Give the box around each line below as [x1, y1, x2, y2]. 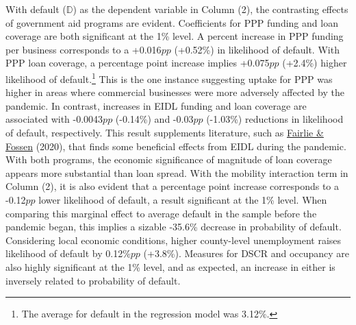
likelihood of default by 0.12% [5, 246, 131, 261]
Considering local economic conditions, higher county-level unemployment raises [5, 232, 342, 247]
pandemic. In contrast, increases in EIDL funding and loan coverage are [5, 98, 307, 112]
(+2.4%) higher [282, 56, 347, 70]
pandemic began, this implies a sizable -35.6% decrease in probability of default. [5, 219, 342, 234]
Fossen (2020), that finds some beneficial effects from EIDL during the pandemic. [5, 139, 346, 153]
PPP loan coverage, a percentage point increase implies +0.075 [5, 56, 270, 70]
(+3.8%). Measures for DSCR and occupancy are [143, 246, 350, 261]
